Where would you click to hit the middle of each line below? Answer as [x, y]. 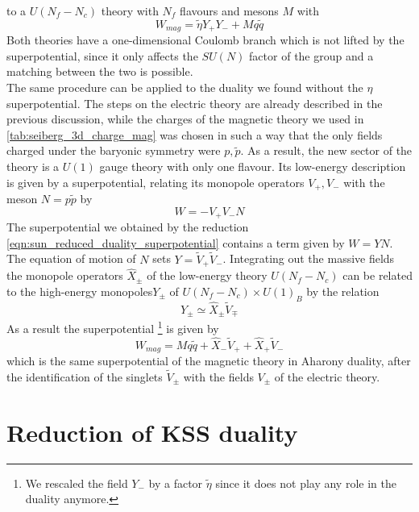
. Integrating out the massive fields [309, 258]
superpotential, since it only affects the [102, 55]
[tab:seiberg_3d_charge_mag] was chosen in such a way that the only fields [195, 134]
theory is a [33, 167]
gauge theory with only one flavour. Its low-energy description [253, 167]
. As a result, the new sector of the [326, 150]
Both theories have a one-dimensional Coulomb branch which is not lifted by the [205, 40]
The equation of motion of [71, 258]
